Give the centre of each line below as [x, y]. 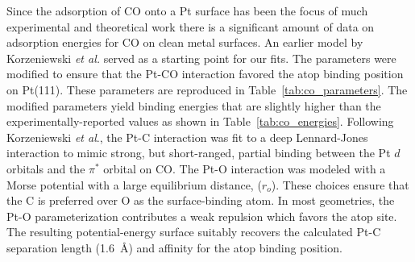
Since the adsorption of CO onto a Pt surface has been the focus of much [187, 10]
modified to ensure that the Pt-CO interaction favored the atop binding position [205, 74]
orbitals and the [46, 168]
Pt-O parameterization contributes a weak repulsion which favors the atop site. [202, 216]
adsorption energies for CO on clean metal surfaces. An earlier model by [185, 42]
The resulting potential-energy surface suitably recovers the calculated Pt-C [194, 232]
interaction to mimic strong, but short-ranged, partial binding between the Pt [199, 153]
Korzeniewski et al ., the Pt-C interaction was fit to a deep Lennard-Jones [187, 137]
